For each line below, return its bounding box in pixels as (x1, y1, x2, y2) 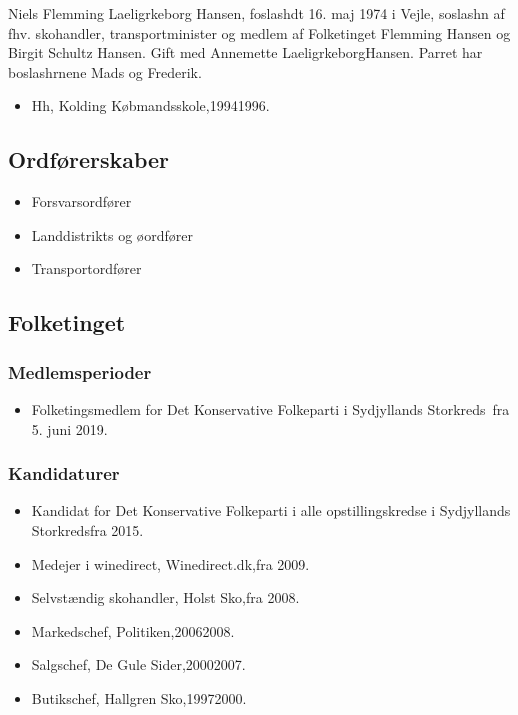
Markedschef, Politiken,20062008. (31, 620, 235, 641)
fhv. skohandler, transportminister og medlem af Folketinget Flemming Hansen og (8, 22, 511, 43)
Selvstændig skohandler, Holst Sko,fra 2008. (31, 587, 300, 608)
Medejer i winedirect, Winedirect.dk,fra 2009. (31, 553, 310, 574)
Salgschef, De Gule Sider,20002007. (31, 654, 246, 675)
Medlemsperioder (8, 359, 152, 384)
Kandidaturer (8, 461, 120, 486)
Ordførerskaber (8, 144, 170, 175)
